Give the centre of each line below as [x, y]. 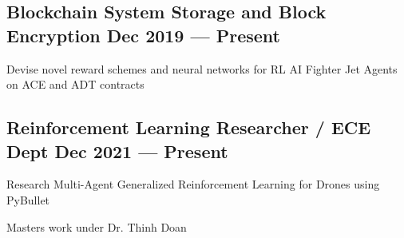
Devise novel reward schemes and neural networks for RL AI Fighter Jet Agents [202, 68]
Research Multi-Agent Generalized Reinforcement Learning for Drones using [193, 184]
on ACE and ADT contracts [75, 84]
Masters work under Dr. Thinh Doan [97, 226]
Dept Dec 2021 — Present [117, 151]
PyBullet [28, 199]
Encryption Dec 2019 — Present [143, 35]
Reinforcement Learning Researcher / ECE [189, 127]
